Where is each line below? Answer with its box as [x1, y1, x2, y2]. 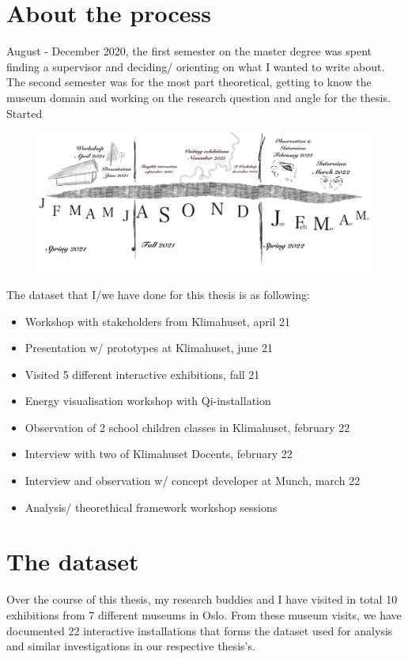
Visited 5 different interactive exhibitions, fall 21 [25, 365, 260, 382]
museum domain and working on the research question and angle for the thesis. [6, 89, 391, 105]
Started [6, 104, 43, 121]
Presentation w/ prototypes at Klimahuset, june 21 [25, 339, 273, 356]
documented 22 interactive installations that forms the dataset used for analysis [6, 622, 393, 638]
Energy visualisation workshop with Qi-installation [25, 392, 271, 409]
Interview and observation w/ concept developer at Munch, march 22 [25, 472, 361, 489]
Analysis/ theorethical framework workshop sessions [25, 498, 278, 515]
